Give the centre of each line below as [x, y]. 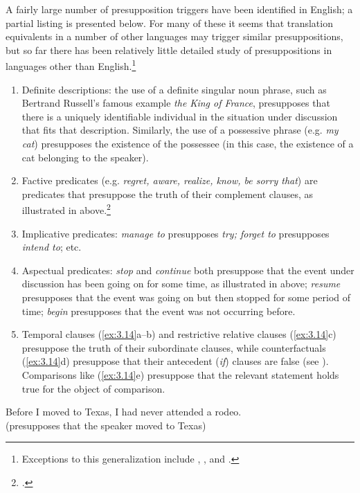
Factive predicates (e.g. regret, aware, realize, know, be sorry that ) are [170, 180]
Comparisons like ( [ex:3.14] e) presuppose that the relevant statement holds [180, 374]
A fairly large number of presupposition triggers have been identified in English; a [179, 9]
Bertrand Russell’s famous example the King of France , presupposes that [176, 103]
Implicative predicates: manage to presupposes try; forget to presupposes [175, 233]
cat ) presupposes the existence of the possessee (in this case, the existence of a [188, 143]
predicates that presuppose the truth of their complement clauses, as [168, 194]
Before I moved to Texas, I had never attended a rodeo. [124, 412]
